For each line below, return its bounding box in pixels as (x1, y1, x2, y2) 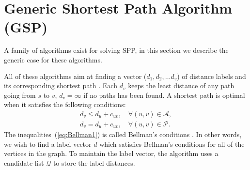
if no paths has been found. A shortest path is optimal (83, 90, 245, 100)
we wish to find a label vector (4, 139, 92, 149)
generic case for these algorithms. (4, 54, 102, 64)
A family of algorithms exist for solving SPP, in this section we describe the (4, 45, 229, 55)
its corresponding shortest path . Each (4, 80, 117, 91)
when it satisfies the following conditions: (4, 99, 126, 109)
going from (4, 90, 36, 100)
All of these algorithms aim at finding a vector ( (4, 71, 147, 81)
